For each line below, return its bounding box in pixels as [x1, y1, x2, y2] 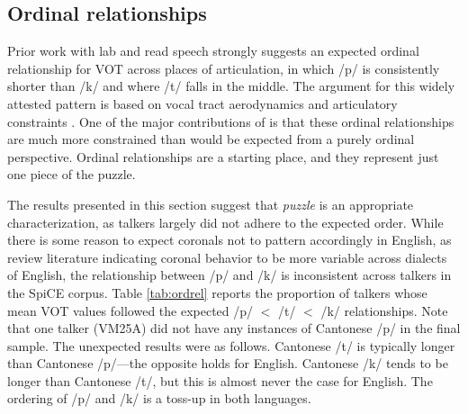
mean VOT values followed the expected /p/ [7, 301, 254, 319]
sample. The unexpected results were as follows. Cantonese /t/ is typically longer [7, 336, 455, 355]
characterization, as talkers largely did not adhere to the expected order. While [7, 212, 444, 231]
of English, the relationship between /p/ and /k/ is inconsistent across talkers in [7, 265, 452, 284]
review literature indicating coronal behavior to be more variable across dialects [7, 247, 447, 266]
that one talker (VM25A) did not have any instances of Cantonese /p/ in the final [7, 319, 461, 337]
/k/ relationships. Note [320, 301, 448, 319]
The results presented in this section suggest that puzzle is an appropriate [7, 194, 414, 213]
